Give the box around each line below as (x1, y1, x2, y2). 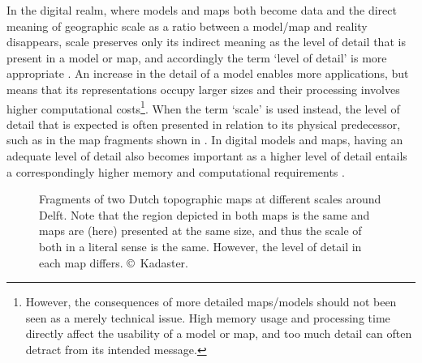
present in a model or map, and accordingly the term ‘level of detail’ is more (6, 49, 387, 66)
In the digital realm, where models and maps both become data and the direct (6, 2, 397, 18)
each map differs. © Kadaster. (39, 254, 189, 271)
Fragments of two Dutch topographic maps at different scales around (39, 190, 381, 207)
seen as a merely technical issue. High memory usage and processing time (25, 309, 390, 326)
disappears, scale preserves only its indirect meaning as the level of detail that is (6, 33, 406, 50)
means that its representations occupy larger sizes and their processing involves (6, 80, 400, 97)
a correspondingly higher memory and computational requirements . (6, 163, 345, 180)
